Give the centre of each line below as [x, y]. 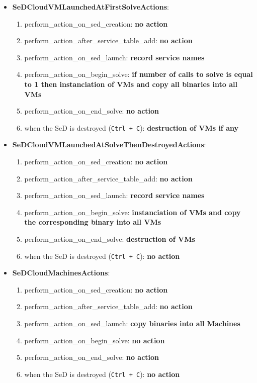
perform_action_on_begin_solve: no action [95, 340]
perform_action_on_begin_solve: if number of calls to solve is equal [139, 74]
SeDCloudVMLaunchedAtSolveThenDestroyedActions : [109, 145]
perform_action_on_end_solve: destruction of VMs [110, 238]
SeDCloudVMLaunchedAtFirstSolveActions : [91, 7]
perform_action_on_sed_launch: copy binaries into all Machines [132, 323]
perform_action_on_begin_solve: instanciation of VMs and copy [133, 212]
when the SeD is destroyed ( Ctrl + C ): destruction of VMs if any [131, 127]
